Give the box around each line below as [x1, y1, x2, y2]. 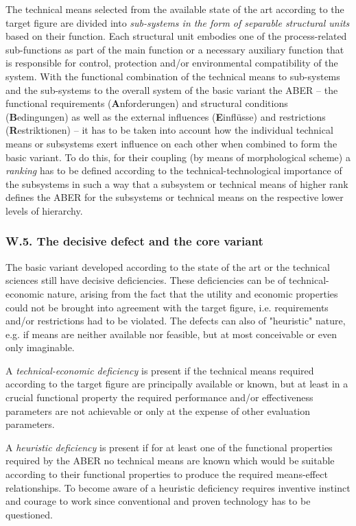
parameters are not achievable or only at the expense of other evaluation [5, 403, 311, 418]
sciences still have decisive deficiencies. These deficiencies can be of [5, 273, 286, 287]
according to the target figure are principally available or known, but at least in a [5, 376, 348, 391]
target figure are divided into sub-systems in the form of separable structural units [5, 15, 350, 29]
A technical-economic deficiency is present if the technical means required [5, 363, 314, 377]
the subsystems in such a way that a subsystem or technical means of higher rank [5, 176, 348, 191]
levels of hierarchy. [5, 203, 83, 217]
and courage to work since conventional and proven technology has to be [5, 494, 311, 508]
